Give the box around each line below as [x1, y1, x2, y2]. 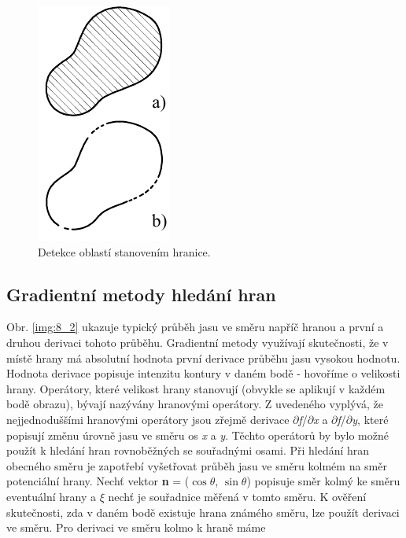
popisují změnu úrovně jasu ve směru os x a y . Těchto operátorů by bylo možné [6, 426, 389, 443]
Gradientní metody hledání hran [6, 282, 276, 306]
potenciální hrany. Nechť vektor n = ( [6, 473, 190, 489]
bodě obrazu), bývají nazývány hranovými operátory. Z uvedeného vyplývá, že [6, 396, 383, 412]
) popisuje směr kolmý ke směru [246, 473, 400, 489]
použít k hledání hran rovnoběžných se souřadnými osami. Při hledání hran [6, 442, 370, 459]
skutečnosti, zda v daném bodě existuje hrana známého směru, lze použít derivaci [6, 503, 400, 520]
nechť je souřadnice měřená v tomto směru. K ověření [108, 488, 367, 504]
